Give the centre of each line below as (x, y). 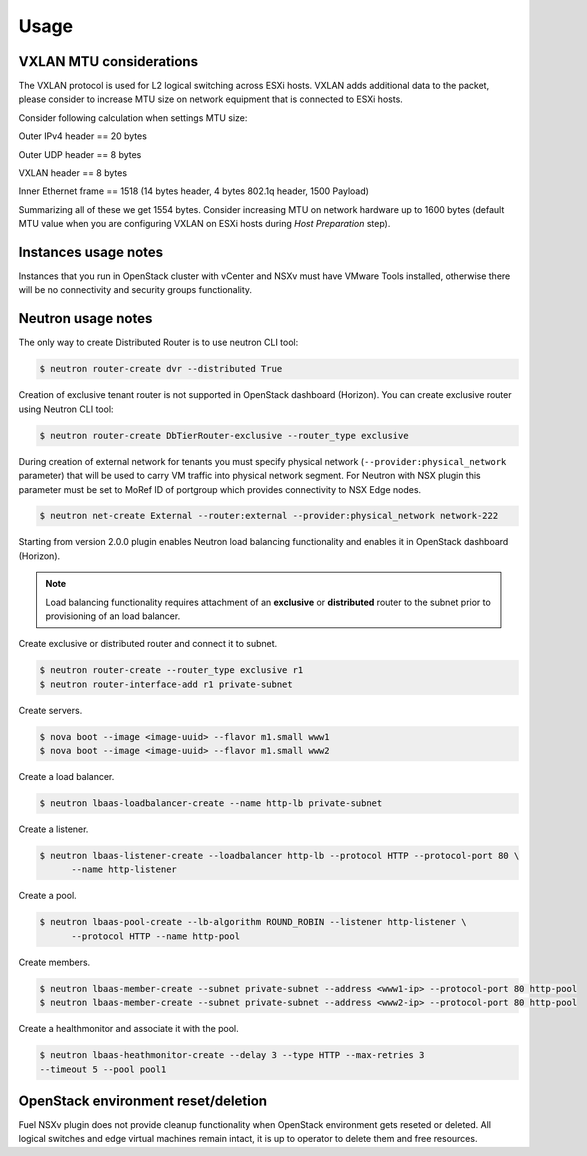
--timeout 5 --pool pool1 (103, 1069)
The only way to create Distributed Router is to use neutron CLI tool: (158, 342)
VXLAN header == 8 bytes (73, 173)
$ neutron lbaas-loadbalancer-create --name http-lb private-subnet (211, 803)
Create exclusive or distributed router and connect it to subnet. (148, 644)
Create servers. (50, 710)
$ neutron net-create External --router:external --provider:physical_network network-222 (269, 516)
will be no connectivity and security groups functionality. (135, 290)
